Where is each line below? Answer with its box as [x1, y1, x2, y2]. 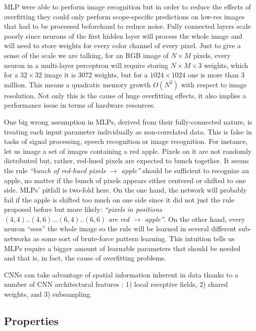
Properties [4, 313, 59, 329]
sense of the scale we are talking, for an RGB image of [4, 50, 169, 60]
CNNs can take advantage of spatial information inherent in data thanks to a [4, 269, 239, 279]
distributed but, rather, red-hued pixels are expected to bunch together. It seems [4, 155, 249, 166]
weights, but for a [94, 69, 148, 80]
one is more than [188, 69, 239, 80]
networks [4, 233, 31, 244]
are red [108, 213, 130, 224]
